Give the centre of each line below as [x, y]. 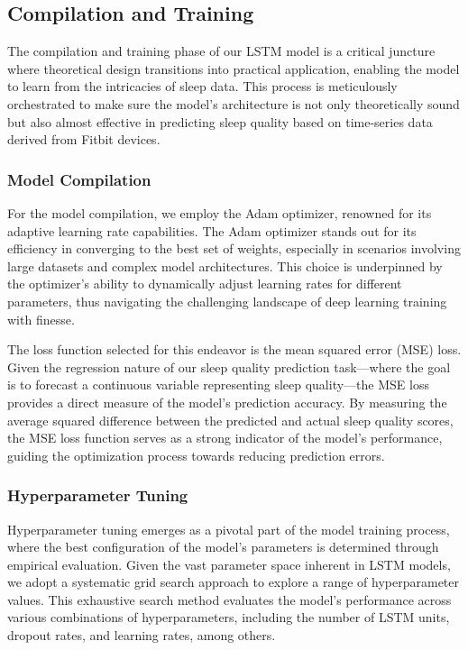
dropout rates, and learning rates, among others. [142, 635]
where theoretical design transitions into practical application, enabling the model [234, 68]
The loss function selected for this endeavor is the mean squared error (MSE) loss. [234, 349]
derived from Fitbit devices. [84, 139]
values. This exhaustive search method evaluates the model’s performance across [229, 599]
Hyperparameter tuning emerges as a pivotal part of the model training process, [229, 529]
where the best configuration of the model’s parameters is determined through [223, 547]
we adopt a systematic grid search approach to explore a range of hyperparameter [234, 582]
